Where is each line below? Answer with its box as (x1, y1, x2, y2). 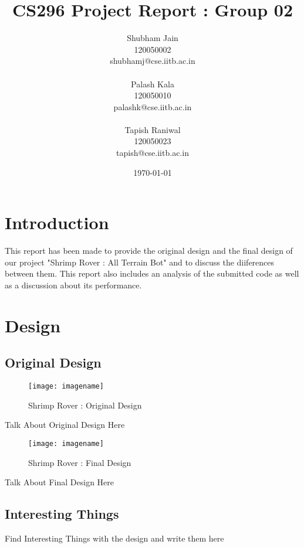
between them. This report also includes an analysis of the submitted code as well (5, 267, 299, 280)
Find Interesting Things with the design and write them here (5, 532, 224, 544)
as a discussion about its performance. (5, 278, 142, 291)
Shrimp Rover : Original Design (28, 399, 142, 411)
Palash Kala (131, 77, 174, 90)
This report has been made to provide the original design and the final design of (5, 244, 293, 257)
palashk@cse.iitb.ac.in (113, 100, 192, 113)
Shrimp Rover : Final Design (28, 456, 131, 468)
